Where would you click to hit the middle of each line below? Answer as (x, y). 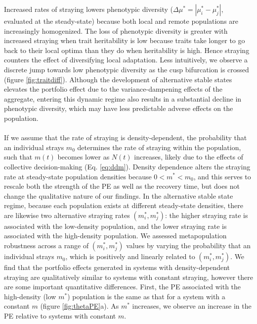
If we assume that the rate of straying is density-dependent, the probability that (126, 137)
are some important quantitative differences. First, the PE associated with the (123, 287)
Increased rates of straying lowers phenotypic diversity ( (89, 9)
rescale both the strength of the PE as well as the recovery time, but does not (122, 186)
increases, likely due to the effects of (189, 157)
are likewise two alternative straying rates (67, 215)
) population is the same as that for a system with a (146, 296)
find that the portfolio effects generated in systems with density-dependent (117, 267)
